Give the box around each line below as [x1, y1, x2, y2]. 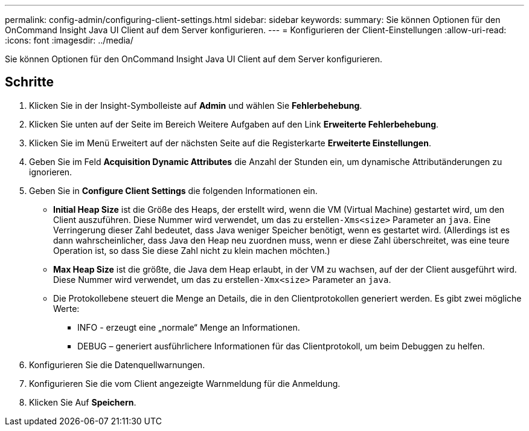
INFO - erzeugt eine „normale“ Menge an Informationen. [77, 322, 300, 332]
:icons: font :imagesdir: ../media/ [5, 35, 133, 45]
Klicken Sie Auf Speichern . [29, 397, 136, 407]
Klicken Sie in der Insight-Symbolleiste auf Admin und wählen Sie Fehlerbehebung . [29, 100, 362, 111]
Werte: [53, 303, 80, 314]
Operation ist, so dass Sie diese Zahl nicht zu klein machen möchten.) [53, 245, 330, 256]
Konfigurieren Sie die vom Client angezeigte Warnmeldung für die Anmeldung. [29, 378, 341, 389]
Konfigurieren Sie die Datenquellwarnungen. [29, 359, 205, 370]
